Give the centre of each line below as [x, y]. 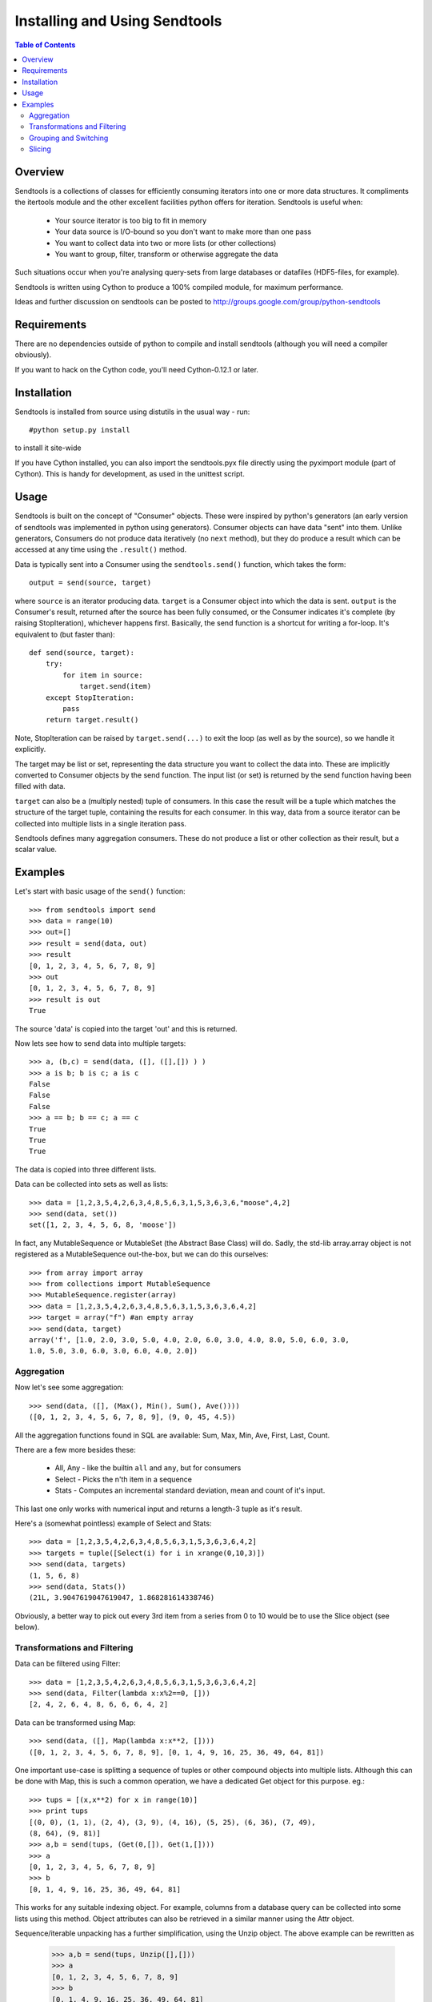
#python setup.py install [80, 430]
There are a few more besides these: [75, 1449]
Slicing [40, 149]
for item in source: [103, 675]
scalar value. [36, 850]
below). [27, 1627]
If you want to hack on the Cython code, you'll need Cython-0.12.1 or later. [137, 369]
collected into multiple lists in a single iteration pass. [101, 823]
